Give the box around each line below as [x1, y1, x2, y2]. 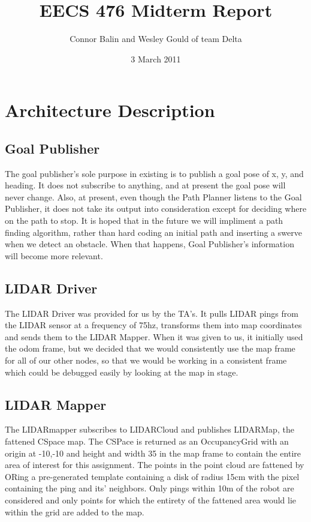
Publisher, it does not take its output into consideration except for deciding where [5, 202, 307, 215]
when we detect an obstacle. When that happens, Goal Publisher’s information [5, 238, 294, 250]
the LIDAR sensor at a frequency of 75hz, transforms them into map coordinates [5, 319, 302, 331]
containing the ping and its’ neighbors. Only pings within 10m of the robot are [5, 482, 294, 494]
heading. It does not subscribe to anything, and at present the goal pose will [5, 179, 286, 191]
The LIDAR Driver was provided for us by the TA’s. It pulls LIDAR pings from [5, 307, 298, 319]
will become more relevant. [5, 249, 103, 262]
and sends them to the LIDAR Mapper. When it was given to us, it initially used [5, 330, 303, 343]
